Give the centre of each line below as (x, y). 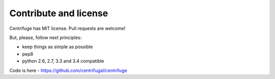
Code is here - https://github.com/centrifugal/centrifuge (68, 70)
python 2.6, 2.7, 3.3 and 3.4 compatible (63, 61)
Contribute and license (59, 13)
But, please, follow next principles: (46, 37)
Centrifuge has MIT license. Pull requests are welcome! (67, 28)
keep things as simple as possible (58, 47)
